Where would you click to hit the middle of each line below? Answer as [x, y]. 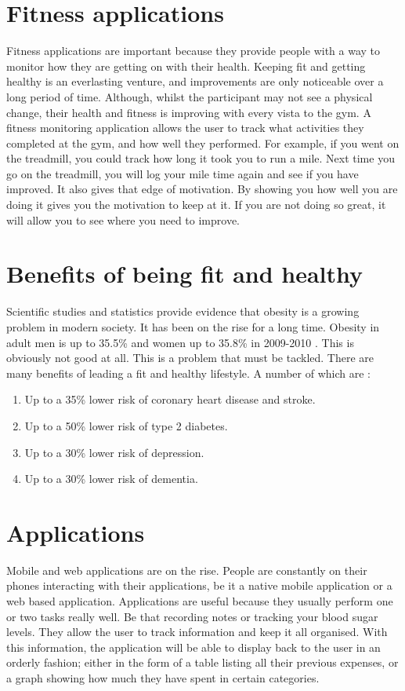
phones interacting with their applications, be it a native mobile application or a [199, 585]
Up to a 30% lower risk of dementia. [111, 479]
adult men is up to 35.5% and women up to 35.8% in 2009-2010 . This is [180, 342]
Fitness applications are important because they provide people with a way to [193, 51]
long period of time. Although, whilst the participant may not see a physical [190, 96]
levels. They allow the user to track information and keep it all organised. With [197, 632]
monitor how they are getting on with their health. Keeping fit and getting [186, 66]
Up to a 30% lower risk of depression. [114, 452]
